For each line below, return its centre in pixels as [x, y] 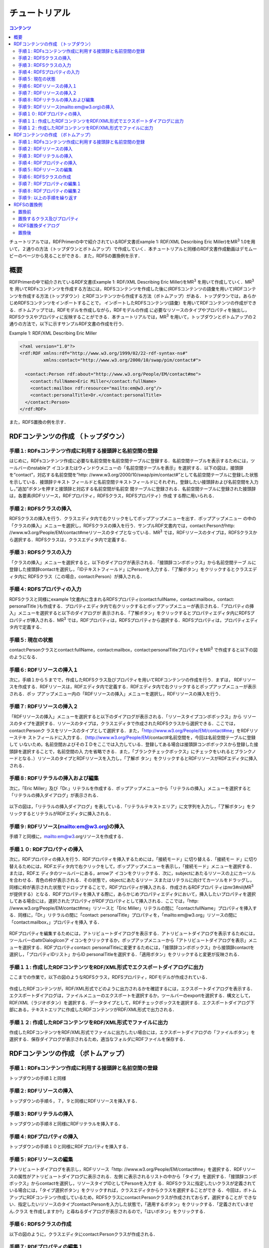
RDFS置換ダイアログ [39, 226]
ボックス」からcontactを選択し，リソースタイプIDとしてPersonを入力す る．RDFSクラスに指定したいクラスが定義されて [133, 1183]
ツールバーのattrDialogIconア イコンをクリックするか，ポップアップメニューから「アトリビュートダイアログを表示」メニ [133, 940]
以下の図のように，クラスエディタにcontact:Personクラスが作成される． [83, 1234]
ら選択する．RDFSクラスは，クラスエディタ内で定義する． [69, 540]
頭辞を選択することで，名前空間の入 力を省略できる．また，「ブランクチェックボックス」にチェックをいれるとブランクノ [133, 751]
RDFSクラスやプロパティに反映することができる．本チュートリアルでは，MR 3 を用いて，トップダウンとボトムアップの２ [133, 316]
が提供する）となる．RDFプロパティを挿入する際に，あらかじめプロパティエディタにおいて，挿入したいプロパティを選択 [133, 894]
